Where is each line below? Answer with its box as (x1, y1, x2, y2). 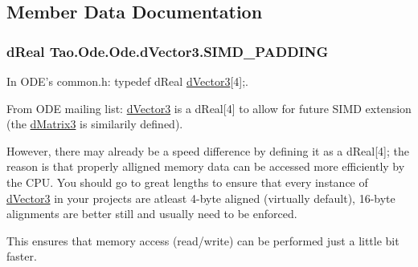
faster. (6, 248, 37, 265)
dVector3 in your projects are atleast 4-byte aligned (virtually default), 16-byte (6, 189, 395, 206)
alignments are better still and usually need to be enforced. (6, 205, 297, 222)
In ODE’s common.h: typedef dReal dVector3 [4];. (6, 73, 248, 89)
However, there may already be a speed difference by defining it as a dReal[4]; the (6, 142, 409, 159)
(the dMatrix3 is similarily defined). (6, 115, 183, 132)
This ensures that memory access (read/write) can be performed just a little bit (6, 232, 400, 249)
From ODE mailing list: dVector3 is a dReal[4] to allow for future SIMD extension (6, 99, 412, 116)
